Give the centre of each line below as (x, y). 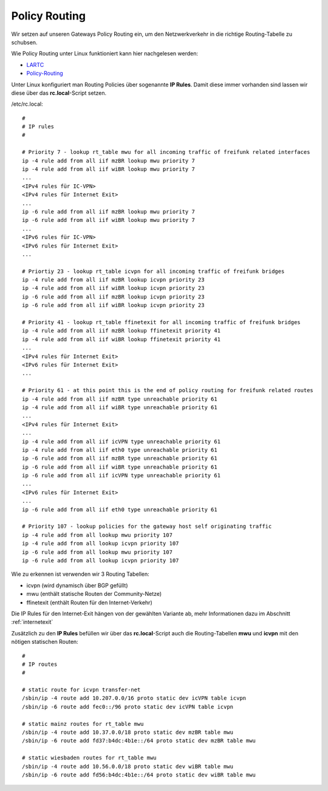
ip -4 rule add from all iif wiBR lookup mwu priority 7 (109, 169)
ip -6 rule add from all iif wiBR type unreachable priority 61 (120, 467)
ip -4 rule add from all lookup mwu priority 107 (97, 535)
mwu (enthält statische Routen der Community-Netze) (94, 594)
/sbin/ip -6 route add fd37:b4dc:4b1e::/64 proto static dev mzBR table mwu (139, 741)
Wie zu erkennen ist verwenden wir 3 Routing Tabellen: (80, 574)
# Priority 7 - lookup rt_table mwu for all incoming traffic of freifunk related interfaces (166, 152)
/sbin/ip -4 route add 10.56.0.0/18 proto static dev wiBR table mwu (128, 766)
